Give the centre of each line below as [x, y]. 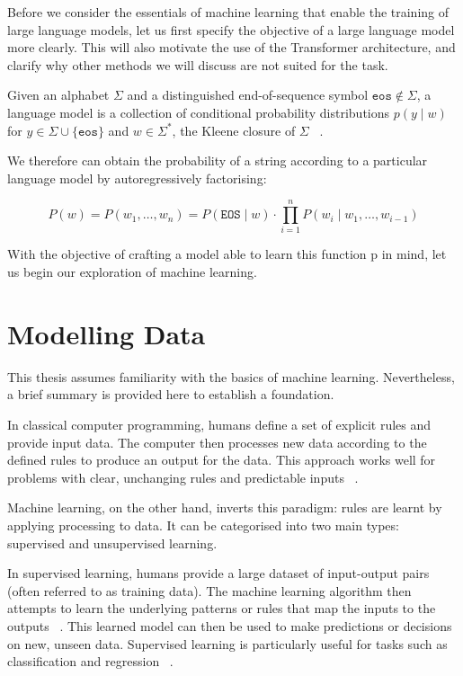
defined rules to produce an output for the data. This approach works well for [222, 460]
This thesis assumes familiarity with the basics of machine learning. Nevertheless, [231, 376]
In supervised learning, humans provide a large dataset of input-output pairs [218, 573]
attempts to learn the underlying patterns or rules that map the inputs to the [222, 608]
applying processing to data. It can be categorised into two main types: [203, 525]
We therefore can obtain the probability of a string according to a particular [218, 160]
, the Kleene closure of [234, 130]
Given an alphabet [58, 95]
